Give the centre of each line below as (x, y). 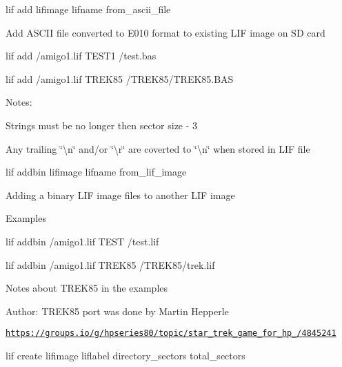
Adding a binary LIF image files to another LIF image (120, 195)
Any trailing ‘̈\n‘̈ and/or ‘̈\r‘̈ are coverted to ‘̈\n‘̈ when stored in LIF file (158, 148)
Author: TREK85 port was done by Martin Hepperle (117, 311)
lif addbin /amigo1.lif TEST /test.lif (82, 241)
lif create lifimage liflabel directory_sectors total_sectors (125, 355)
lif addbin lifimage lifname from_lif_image (96, 172)
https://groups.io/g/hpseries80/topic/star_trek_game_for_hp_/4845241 (171, 333)
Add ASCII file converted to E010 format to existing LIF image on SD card (165, 32)
